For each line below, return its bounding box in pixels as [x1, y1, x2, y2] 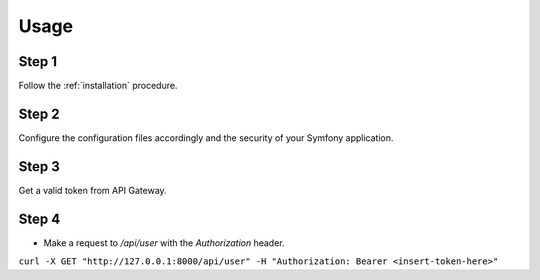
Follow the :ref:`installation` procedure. [18, 80, 178, 92]
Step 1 [18, 53, 58, 70]
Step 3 [18, 158, 60, 175]
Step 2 [18, 105, 60, 122]
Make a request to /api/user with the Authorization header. [43, 236, 285, 249]
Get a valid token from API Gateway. [18, 184, 167, 196]
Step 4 [18, 210, 61, 227]
